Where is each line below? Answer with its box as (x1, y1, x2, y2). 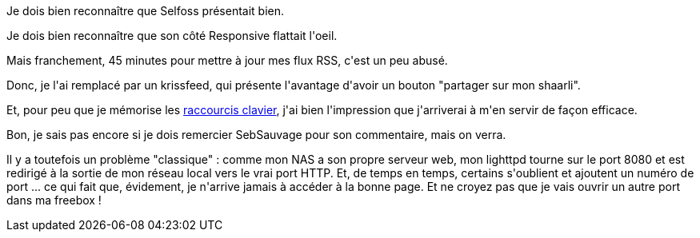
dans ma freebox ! (6, 193, 102, 207)
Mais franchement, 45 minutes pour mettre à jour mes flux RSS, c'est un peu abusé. (6, 54, 448, 67)
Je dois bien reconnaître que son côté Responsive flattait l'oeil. (6, 29, 338, 42)
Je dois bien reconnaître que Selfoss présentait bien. (6, 4, 285, 18)
